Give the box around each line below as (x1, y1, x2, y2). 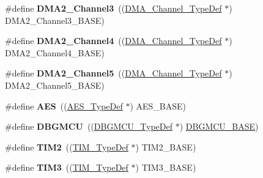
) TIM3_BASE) (135, 161, 196, 174)
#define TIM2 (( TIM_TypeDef (5, 140, 128, 153)
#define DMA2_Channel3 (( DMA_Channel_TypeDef (5, 2, 222, 14)
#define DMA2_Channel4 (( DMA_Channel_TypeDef (5, 34, 222, 47)
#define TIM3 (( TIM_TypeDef (5, 161, 128, 174)
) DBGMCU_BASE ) (179, 120, 259, 133)
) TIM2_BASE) (135, 140, 196, 153)
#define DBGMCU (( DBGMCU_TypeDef (5, 120, 173, 133)
